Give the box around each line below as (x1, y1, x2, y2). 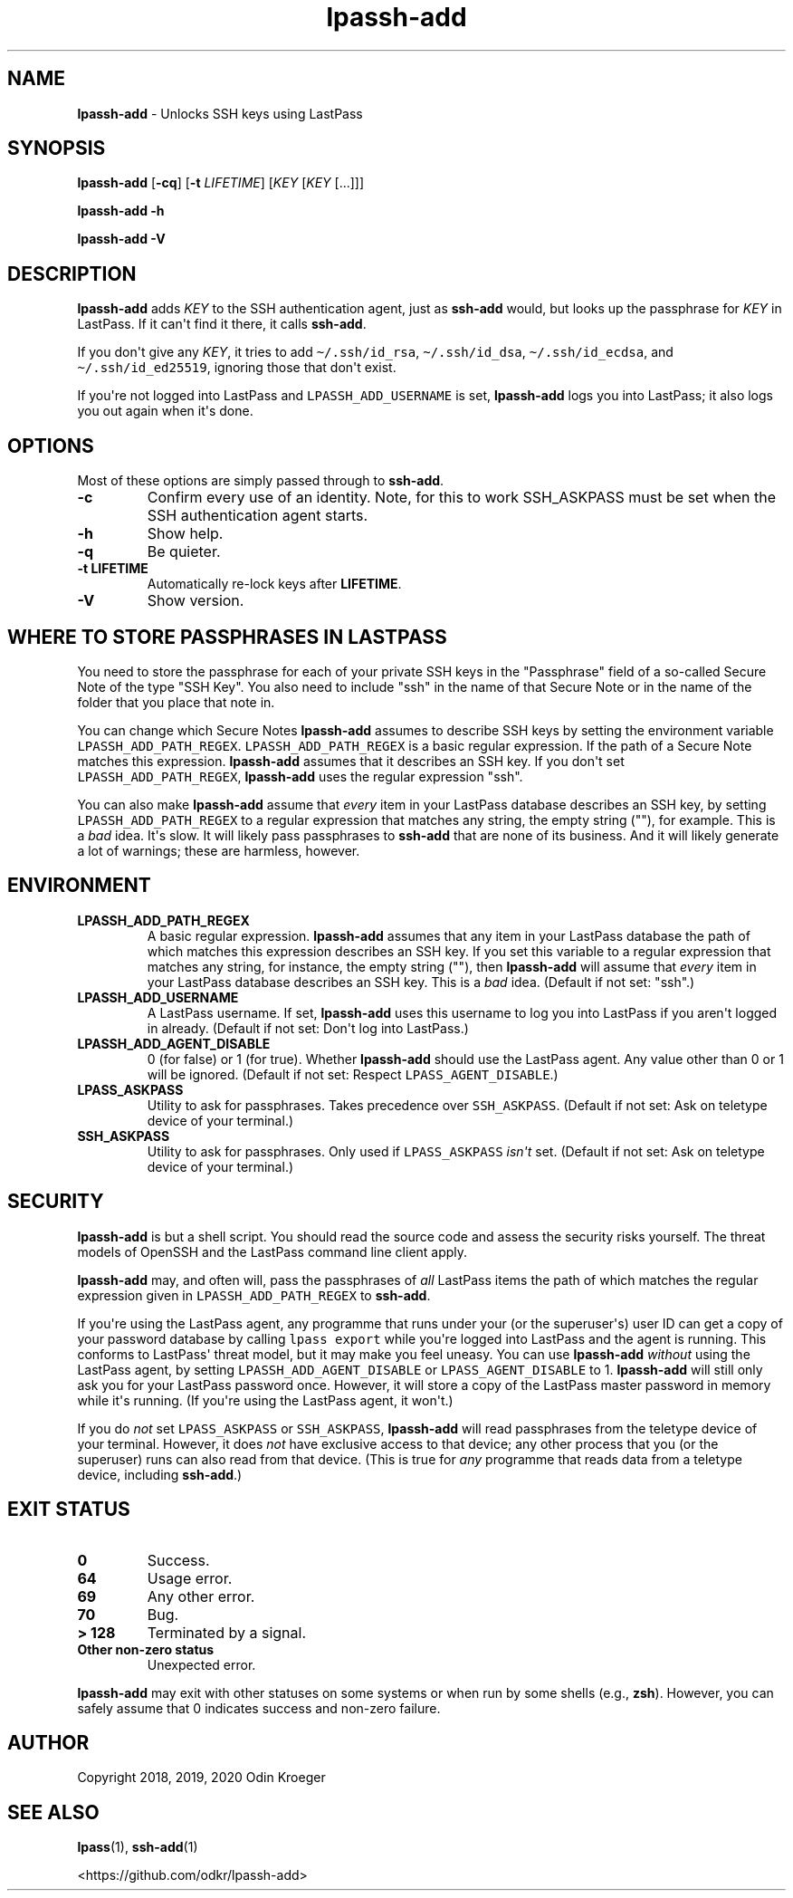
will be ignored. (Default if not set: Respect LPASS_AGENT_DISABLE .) (147, 1066, 559, 1082)
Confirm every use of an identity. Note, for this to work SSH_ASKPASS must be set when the (147, 488, 776, 507)
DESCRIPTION (7, 262, 137, 285)
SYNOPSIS (7, 137, 106, 160)
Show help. (147, 524, 224, 543)
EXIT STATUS (7, 1498, 130, 1521)
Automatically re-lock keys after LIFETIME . (147, 576, 402, 592)
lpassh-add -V (77, 231, 166, 247)
